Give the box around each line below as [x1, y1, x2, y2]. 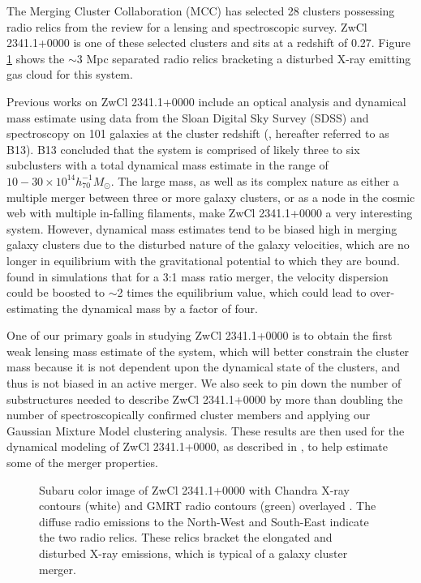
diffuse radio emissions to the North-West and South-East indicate [39, 512, 369, 529]
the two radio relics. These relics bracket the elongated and [39, 529, 333, 546]
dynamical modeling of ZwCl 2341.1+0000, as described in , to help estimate [6, 438, 389, 455]
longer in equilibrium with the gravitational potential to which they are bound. [6, 251, 400, 268]
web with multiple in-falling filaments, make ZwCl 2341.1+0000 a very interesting [6, 204, 413, 221]
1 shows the [6, 49, 65, 66]
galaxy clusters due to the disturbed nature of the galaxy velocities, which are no [6, 236, 410, 253]
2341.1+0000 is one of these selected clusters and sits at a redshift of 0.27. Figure [6, 34, 410, 51]
